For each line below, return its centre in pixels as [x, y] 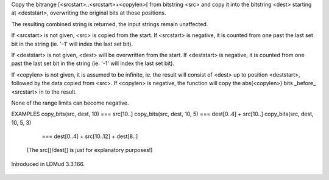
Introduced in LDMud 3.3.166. [48, 164]
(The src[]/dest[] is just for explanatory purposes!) [90, 150]
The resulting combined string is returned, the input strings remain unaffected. [110, 24]
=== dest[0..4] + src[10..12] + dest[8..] [90, 136]
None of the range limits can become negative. [70, 103]
